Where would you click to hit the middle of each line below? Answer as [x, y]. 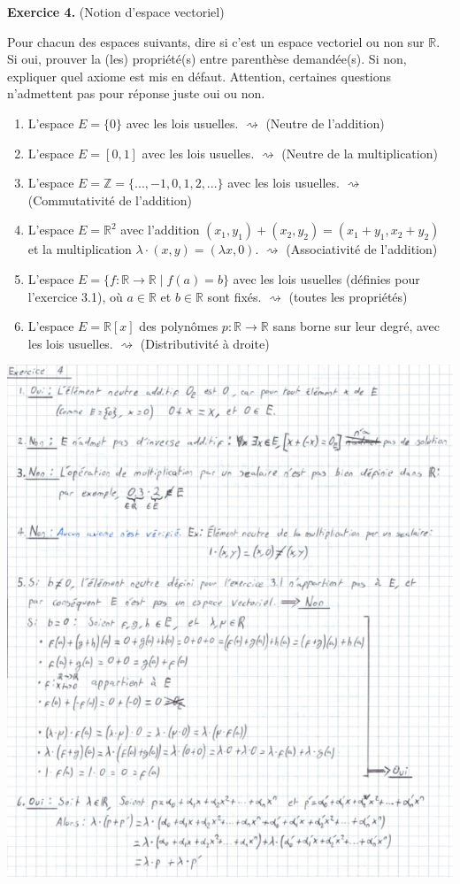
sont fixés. [234, 296]
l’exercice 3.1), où [75, 296]
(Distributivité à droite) [205, 343]
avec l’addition [160, 230]
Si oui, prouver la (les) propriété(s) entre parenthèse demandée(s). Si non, [207, 59]
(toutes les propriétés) [348, 296]
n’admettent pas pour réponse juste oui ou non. [136, 93]
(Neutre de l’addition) [325, 123]
